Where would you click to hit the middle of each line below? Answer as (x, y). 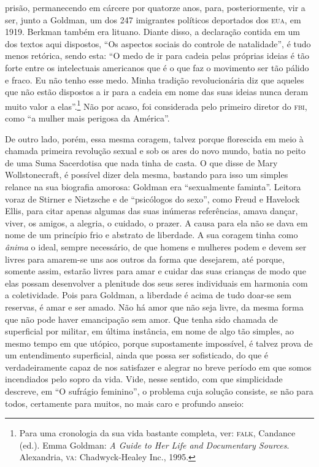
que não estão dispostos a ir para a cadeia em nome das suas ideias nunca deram (157, 92)
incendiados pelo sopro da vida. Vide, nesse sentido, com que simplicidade (144, 379)
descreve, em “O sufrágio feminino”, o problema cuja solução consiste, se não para (159, 391)
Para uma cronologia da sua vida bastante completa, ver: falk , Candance (157, 433)
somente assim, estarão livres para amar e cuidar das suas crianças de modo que (156, 271)
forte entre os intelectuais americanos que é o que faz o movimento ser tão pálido (157, 67)
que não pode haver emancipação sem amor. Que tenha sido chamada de (141, 319)
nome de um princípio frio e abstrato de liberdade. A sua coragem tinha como (152, 235)
